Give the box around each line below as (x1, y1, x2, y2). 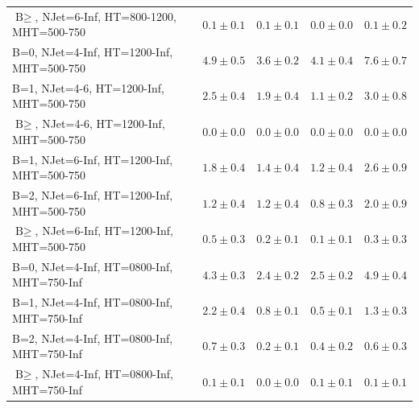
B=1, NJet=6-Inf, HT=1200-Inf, (12, 150, 173, 167)
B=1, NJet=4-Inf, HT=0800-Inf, (12, 294, 173, 311)
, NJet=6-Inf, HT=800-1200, (35, 7, 176, 24)
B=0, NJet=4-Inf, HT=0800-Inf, (12, 258, 173, 274)
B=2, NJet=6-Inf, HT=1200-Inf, (12, 186, 173, 203)
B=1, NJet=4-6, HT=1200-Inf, (12, 79, 164, 96)
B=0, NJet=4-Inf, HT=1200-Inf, (12, 43, 173, 60)
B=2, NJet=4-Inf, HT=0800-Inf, (12, 329, 173, 346)
